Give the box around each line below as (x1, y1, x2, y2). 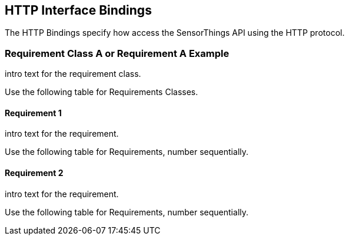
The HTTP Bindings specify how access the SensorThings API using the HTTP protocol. (5, 28, 345, 38)
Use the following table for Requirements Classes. (5, 87, 198, 97)
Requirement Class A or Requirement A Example (5, 47, 230, 59)
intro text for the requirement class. (5, 69, 141, 79)
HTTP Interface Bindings (5, 3, 152, 18)
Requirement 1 (5, 107, 62, 118)
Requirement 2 (5, 168, 64, 178)
